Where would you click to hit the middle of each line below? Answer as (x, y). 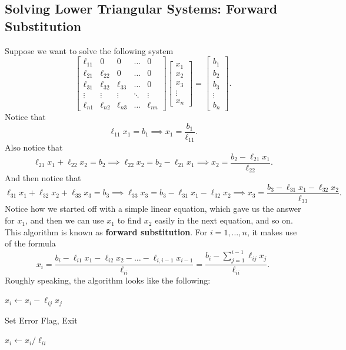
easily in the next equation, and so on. (224, 220)
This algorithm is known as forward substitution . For (106, 231)
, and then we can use (65, 220)
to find (129, 220)
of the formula (30, 243)
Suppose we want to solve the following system (89, 50)
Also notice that (34, 147)
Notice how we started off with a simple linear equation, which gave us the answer (153, 209)
